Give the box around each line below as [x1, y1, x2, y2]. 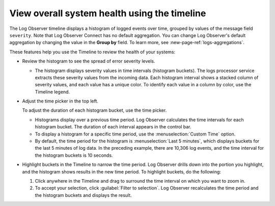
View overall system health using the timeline [9, 8, 206, 19]
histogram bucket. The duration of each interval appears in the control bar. [35, 124, 191, 130]
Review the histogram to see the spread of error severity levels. [22, 58, 155, 64]
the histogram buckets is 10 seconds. [35, 152, 113, 158]
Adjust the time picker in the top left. [22, 98, 99, 104]
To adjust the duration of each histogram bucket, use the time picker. [22, 107, 167, 114]
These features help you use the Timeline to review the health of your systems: [9, 49, 176, 55]
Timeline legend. [35, 89, 70, 95]
